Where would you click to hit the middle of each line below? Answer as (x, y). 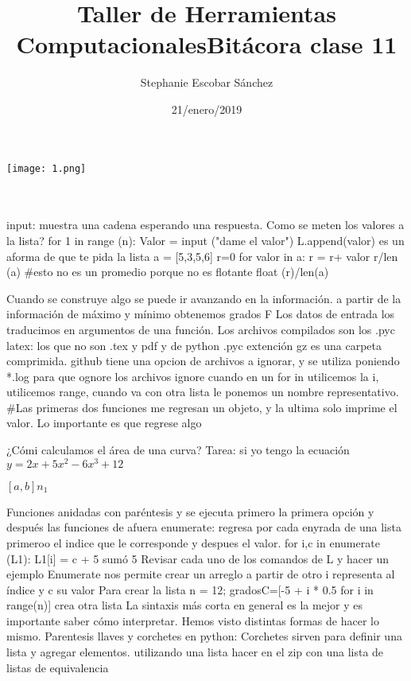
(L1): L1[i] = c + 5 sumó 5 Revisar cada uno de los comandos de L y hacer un (198, 558)
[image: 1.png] (47, 168)
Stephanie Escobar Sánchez (207, 82)
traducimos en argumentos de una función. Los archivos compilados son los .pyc (201, 329)
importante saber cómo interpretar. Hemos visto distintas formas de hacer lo (193, 620)
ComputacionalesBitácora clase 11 (207, 44)
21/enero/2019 (207, 109)
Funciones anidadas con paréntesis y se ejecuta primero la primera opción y (190, 511)
